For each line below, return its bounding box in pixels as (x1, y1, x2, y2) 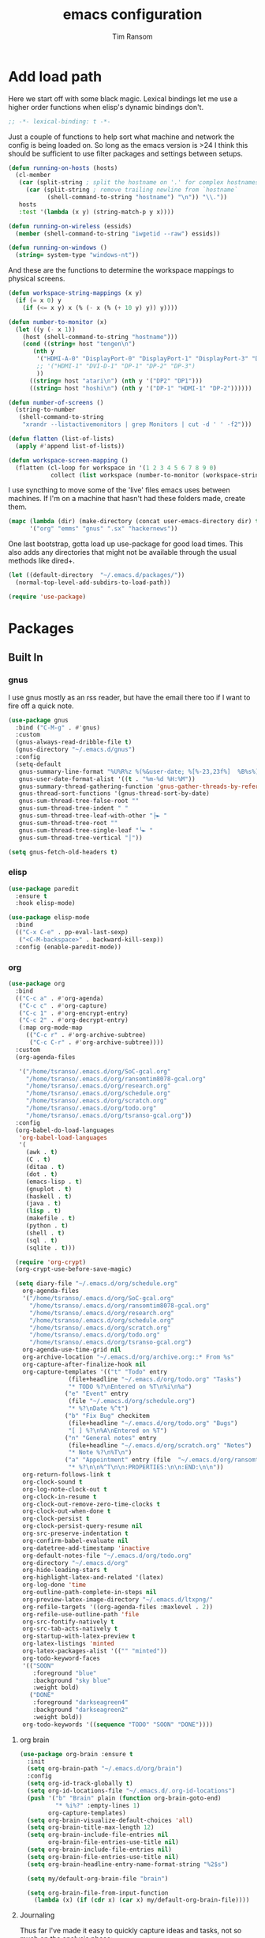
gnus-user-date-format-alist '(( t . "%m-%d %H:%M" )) (18, 775, 196, 783)
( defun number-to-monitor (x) (8, 318, 108, 326)
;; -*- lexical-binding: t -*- (8, 117, 111, 126)
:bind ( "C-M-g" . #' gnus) (15, 723, 101, 732)
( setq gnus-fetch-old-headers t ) (8, 848, 118, 856)
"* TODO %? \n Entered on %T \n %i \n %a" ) (68, 1382, 192, 1390)
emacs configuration (62, 6, 203, 24)
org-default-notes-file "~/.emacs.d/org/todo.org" (22, 1552, 192, 1559)
